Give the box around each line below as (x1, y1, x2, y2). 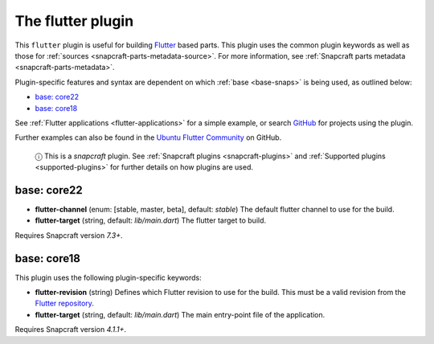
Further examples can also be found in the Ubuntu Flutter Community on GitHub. (14, 133, 282, 142)
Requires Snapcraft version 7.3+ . (14, 230, 123, 240)
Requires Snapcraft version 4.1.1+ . (14, 325, 127, 334)
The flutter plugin (14, 12, 134, 30)
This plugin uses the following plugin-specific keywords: (14, 272, 203, 282)
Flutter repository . (35, 298, 94, 309)
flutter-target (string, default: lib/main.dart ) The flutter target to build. (35, 215, 267, 225)
